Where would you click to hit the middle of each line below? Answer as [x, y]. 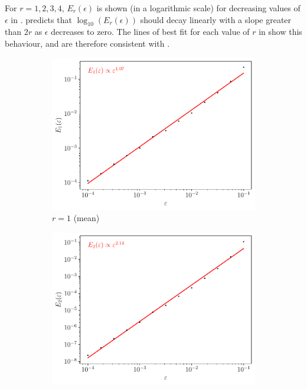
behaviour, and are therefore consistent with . [87, 43]
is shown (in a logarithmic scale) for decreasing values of [198, 8]
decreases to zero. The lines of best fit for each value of [150, 32]
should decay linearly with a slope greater [216, 19]
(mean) [86, 218]
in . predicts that [41, 19]
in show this [280, 32]
